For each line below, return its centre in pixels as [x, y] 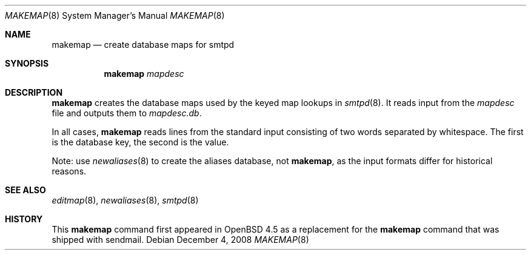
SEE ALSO [25, 190]
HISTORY [24, 219]
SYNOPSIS [27, 63]
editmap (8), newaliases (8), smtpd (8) [125, 200]
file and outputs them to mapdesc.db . [127, 113]
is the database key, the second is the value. [140, 142]
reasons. [69, 171]
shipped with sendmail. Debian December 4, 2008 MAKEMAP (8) [180, 240]
